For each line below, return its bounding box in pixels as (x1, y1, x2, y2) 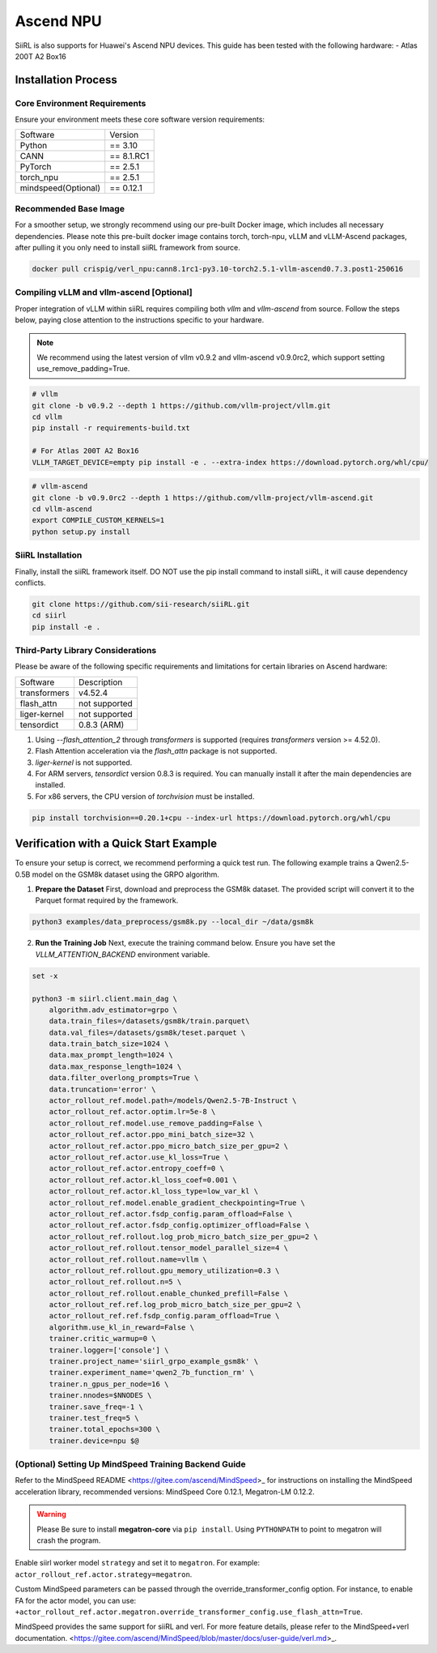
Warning (36, 1510, 66, 1519)
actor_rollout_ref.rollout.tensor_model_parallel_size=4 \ (49, 1244, 289, 1253)
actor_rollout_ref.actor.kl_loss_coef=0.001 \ (49, 1175, 238, 1185)
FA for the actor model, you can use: (15, 1595, 137, 1605)
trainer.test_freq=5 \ (49, 1413, 139, 1422)
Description (78, 677, 123, 688)
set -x (32, 971, 58, 980)
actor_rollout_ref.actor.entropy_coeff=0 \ (49, 1164, 224, 1173)
